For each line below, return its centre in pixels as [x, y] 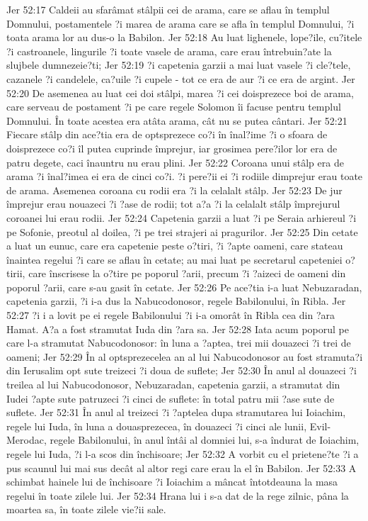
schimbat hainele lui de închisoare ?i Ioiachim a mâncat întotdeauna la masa [172, 482]
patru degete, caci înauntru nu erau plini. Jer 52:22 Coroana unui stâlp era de [175, 162]
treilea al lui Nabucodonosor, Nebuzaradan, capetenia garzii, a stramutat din [173, 385]
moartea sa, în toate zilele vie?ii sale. [86, 509]
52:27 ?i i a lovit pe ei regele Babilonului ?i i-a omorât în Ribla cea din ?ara [171, 315]
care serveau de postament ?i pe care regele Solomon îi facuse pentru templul [174, 107]
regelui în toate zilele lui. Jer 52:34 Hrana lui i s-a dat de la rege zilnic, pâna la [178, 495]
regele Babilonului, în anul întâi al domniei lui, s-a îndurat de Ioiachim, [205, 440]
